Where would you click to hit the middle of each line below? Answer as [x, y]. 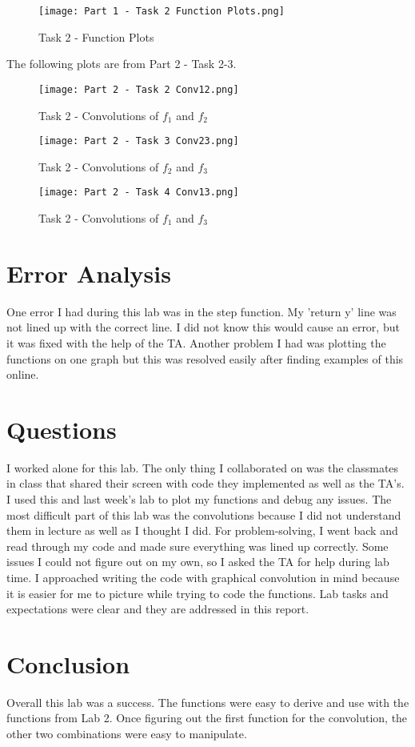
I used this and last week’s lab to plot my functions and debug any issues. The [199, 499]
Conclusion [68, 663]
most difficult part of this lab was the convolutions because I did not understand [204, 514]
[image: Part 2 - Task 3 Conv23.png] [139, 141]
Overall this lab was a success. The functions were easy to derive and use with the [208, 702]
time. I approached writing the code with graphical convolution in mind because [203, 577]
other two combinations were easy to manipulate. [127, 734]
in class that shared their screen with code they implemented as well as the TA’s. [206, 483]
